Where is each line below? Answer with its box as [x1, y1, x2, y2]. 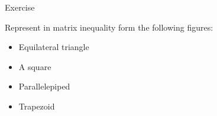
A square [18, 60, 51, 72]
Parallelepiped [18, 80, 70, 92]
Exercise [5, 1, 35, 13]
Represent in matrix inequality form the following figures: [5, 21, 213, 33]
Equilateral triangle [18, 41, 89, 53]
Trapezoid [18, 100, 55, 112]
